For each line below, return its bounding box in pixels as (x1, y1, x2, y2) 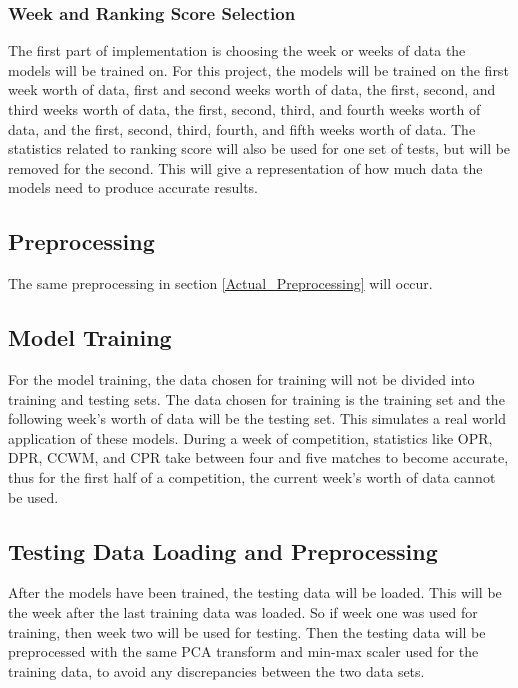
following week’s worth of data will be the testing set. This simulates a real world (8, 408, 506, 429)
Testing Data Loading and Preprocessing (8, 535, 438, 566)
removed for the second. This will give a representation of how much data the (8, 157, 483, 178)
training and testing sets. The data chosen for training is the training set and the (8, 388, 505, 409)
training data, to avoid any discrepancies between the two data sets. (8, 660, 425, 681)
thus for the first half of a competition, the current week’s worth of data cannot (8, 466, 496, 487)
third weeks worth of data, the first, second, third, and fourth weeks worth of (8, 99, 481, 119)
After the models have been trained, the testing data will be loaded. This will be (8, 582, 502, 603)
